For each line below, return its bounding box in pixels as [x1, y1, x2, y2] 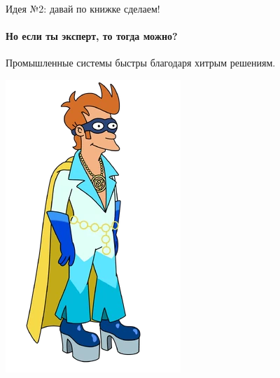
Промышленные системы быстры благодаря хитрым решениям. [6, 55, 276, 70]
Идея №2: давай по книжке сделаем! [6, 1, 160, 15]
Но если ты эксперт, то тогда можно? [6, 29, 178, 43]
